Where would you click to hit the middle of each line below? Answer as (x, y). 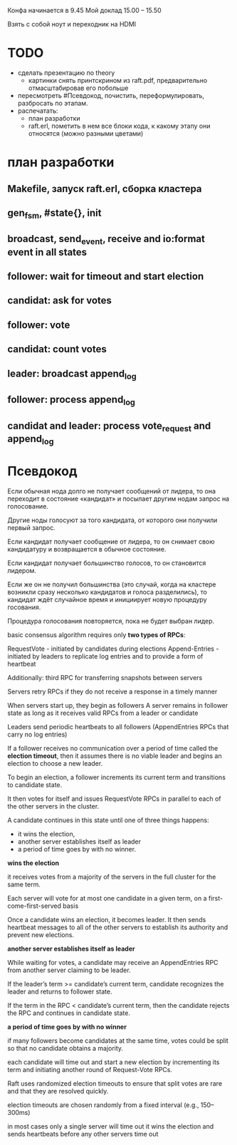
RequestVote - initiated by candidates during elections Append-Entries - (113, 649)
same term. (24, 884)
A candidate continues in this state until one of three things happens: (108, 820)
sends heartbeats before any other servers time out (83, 1134)
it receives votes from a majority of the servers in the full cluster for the (112, 877)
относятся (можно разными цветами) (86, 133)
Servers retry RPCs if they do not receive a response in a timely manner (112, 691)
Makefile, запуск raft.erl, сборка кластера (105, 189)
